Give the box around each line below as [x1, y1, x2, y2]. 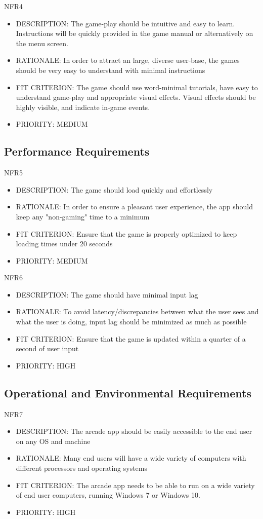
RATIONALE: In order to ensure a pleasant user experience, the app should [16, 201, 253, 212]
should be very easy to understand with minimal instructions [16, 64, 205, 75]
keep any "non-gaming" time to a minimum [16, 211, 150, 221]
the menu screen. [16, 38, 68, 48]
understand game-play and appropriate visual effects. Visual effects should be [16, 92, 256, 102]
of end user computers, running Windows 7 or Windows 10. [16, 490, 200, 500]
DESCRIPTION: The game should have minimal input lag [16, 289, 198, 300]
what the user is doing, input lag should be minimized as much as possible [16, 316, 247, 327]
